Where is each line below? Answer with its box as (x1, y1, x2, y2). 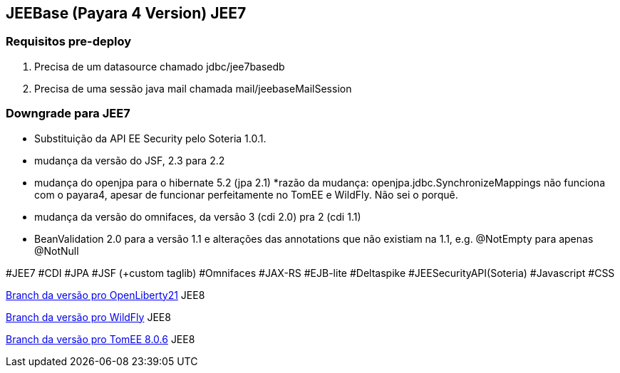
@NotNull (34, 244, 79, 257)
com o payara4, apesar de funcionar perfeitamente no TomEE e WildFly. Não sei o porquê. (34, 188, 458, 201)
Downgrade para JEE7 (6, 106, 130, 121)
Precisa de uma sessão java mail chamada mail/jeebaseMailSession (34, 82, 352, 95)
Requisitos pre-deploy (6, 34, 132, 49)
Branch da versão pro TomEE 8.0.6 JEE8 (6, 332, 195, 345)
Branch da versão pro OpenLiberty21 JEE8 (6, 288, 205, 301)
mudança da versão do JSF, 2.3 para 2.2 (34, 154, 225, 167)
